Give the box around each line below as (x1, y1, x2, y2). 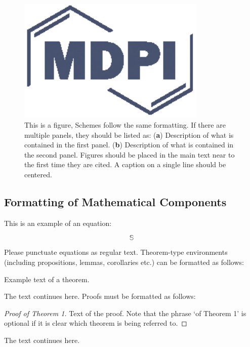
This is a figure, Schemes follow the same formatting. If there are (24, 120, 226, 130)
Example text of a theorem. (4, 274, 90, 284)
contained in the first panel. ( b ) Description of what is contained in (24, 139, 234, 150)
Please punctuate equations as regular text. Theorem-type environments (4, 247, 228, 257)
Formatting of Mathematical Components (4, 194, 227, 209)
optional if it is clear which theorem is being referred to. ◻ (4, 318, 187, 328)
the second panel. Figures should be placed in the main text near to (24, 149, 235, 160)
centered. (24, 169, 52, 179)
